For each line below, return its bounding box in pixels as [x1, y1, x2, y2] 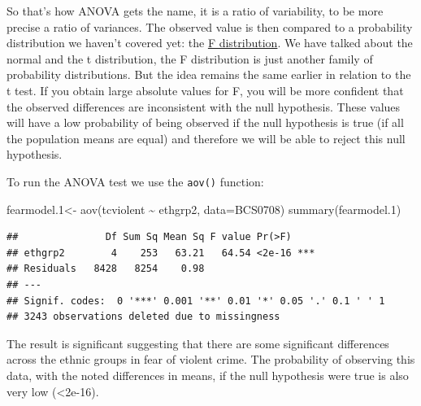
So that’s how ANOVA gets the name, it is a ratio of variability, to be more [7, 2, 384, 19]
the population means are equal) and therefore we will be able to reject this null [7, 129, 406, 146]
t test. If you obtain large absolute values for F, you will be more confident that [7, 81, 404, 98]
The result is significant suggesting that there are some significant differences [7, 334, 389, 351]
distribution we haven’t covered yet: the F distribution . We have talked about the [7, 34, 413, 51]
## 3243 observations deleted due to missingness [7, 311, 280, 323]
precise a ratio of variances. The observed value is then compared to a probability [7, 18, 413, 35]
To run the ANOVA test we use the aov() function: [7, 172, 264, 190]
